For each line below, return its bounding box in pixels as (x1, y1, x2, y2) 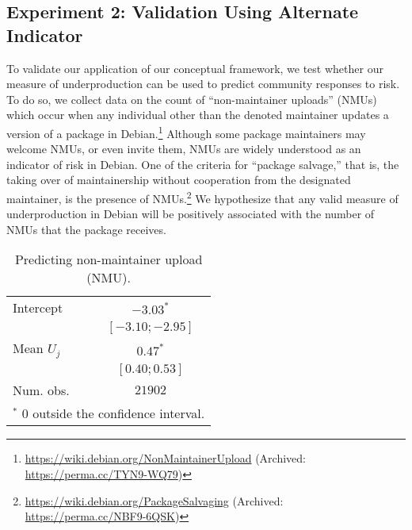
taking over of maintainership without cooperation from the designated (6, 171, 351, 188)
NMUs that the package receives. (6, 221, 166, 237)
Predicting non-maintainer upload (14, 250, 203, 269)
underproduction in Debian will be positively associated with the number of (6, 205, 375, 222)
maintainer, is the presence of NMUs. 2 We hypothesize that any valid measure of (6, 188, 399, 206)
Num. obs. (13, 381, 70, 400)
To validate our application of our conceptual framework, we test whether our (6, 60, 383, 76)
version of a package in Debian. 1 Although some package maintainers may (6, 122, 366, 141)
